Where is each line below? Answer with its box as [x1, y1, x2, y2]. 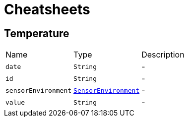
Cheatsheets [4, 1, 90, 18]
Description [141, 50, 185, 60]
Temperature [4, 27, 69, 40]
